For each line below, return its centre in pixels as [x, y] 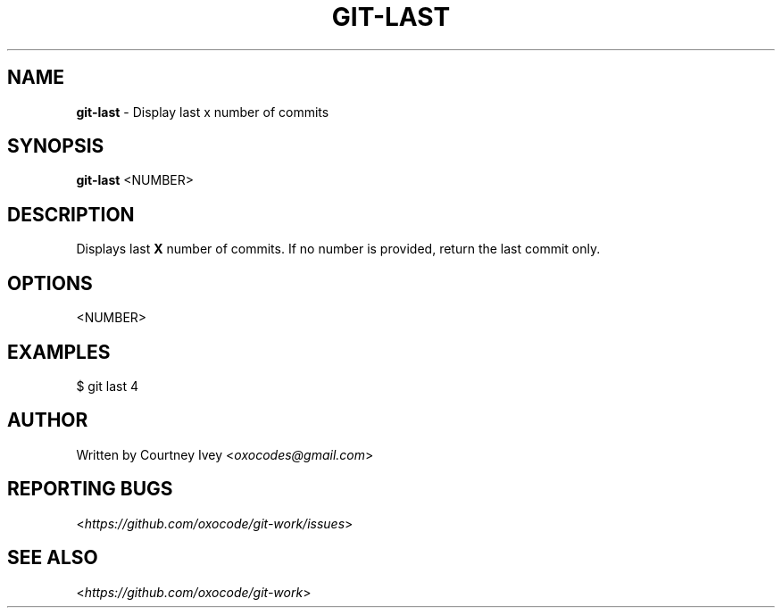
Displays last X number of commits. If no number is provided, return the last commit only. [338, 249]
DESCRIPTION [71, 214]
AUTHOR [48, 420]
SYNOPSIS [56, 146]
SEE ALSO [53, 558]
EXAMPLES [59, 352]
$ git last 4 [108, 386]
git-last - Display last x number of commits [203, 112]
